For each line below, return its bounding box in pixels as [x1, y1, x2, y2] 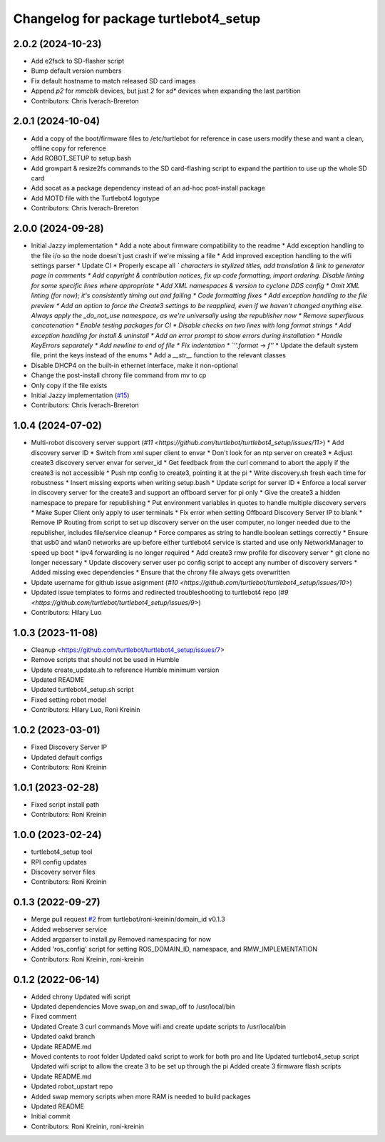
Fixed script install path [31, 800, 100, 809]
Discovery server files [31, 867, 96, 876]
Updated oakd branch [31, 1032, 96, 1041]
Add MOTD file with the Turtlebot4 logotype [31, 193, 160, 203]
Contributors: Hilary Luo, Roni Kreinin [31, 705, 140, 714]
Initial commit [31, 1112, 71, 1121]
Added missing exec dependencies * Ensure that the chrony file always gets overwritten [31, 568, 290, 577]
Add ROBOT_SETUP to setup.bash [31, 154, 132, 163]
